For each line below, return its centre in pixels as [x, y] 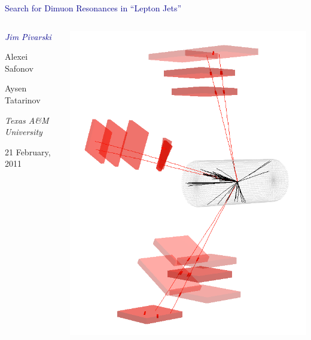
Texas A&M [27, 120]
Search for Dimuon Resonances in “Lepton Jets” [93, 8]
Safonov [19, 68]
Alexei [16, 56]
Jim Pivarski [28, 36]
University [24, 132]
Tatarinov [23, 99]
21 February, [28, 151]
